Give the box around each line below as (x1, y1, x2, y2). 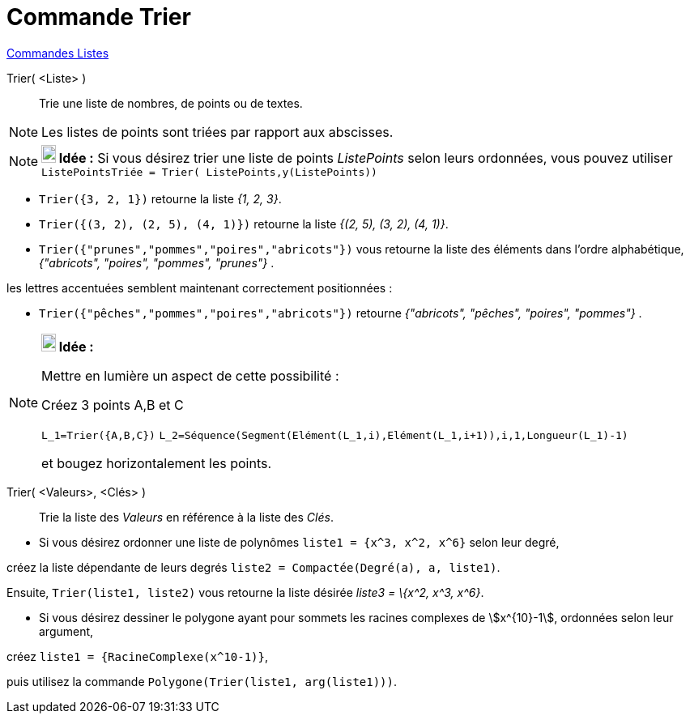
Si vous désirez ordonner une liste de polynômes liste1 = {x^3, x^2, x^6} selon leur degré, (39, 535, 560, 549)
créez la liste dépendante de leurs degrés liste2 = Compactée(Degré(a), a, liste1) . (6, 560, 500, 574)
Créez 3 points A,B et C (41, 396, 184, 413)
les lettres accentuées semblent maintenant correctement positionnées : (6, 280, 393, 295)
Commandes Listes (6, 45, 109, 60)
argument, (39, 624, 94, 638)
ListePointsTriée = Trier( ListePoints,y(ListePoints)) (41, 165, 377, 178)
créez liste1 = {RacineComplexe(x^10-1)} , (6, 649, 269, 663)
